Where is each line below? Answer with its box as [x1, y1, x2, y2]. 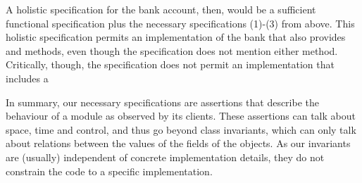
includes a [6, 70, 49, 85]
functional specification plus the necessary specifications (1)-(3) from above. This [6, 15, 355, 30]
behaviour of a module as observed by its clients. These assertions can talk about [6, 108, 356, 123]
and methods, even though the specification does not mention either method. [6, 43, 338, 58]
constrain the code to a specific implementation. [6, 163, 213, 178]
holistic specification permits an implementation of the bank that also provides [6, 30, 346, 44]
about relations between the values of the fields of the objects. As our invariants [6, 136, 351, 151]
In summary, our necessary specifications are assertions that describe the [6, 94, 320, 109]
